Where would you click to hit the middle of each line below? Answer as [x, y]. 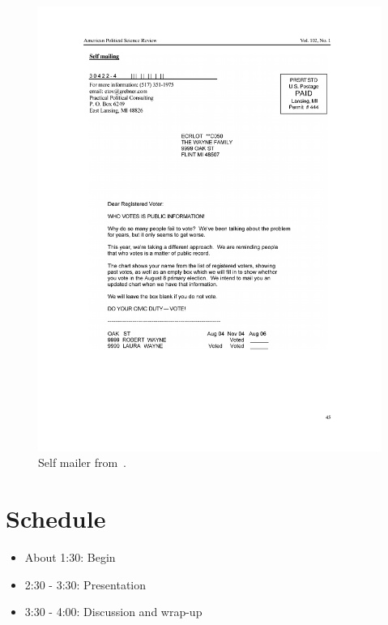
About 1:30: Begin [70, 557]
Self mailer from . [82, 462]
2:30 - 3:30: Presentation [85, 584]
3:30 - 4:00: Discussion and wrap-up [113, 612]
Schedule [56, 518]
